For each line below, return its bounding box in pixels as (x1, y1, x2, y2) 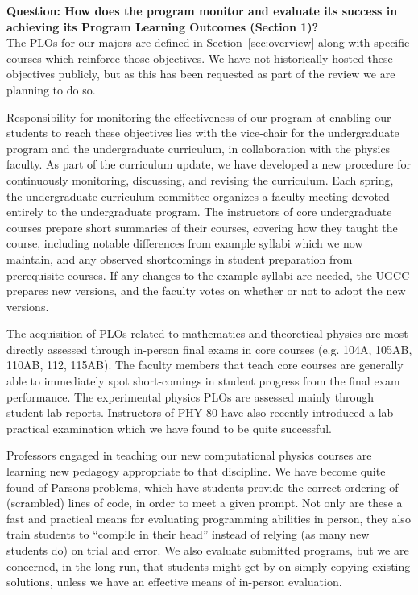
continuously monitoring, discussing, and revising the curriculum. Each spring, (6, 171, 394, 188)
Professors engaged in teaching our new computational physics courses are (6, 447, 372, 464)
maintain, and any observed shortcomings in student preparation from (6, 250, 353, 267)
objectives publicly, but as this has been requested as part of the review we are (6, 65, 395, 82)
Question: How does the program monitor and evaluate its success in (6, 2, 398, 19)
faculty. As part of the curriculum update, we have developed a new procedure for (6, 156, 411, 173)
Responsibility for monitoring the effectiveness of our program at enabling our (6, 108, 391, 125)
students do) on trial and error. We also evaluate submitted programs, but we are (6, 542, 409, 558)
